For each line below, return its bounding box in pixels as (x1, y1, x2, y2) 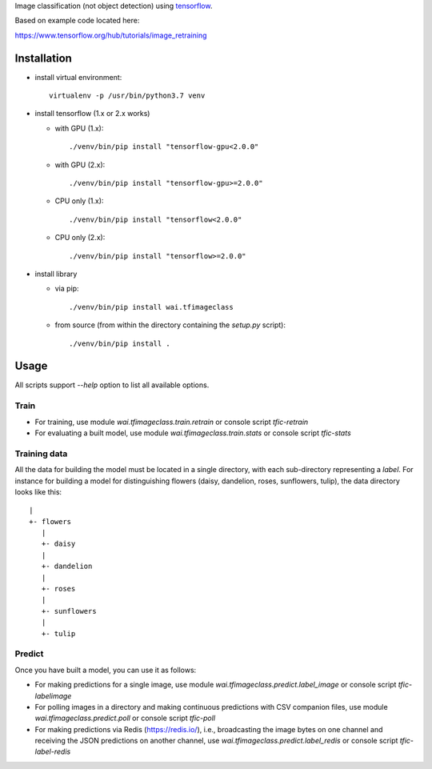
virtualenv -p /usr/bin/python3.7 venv (49, 91, 206, 100)
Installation (14, 51, 72, 65)
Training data (14, 448, 68, 459)
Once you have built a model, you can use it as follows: (14, 665, 197, 675)
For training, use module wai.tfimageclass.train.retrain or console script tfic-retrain (34, 417, 309, 427)
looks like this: (14, 487, 62, 496)
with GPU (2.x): (54, 160, 106, 170)
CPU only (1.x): (54, 196, 104, 206)
